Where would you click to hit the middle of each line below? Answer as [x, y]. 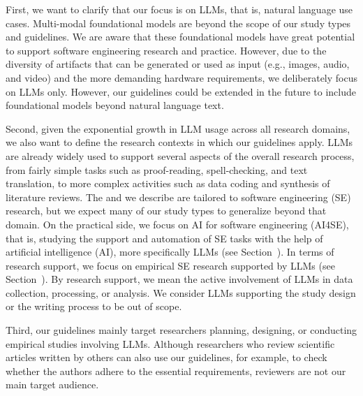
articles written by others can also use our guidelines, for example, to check [166, 357]
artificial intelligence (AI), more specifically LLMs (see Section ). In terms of [170, 252]
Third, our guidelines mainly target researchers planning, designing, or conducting [181, 330]
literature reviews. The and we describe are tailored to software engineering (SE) [178, 197]
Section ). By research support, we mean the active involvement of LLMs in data [179, 279]
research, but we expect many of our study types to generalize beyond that [166, 211]
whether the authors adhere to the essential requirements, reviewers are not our [176, 371]
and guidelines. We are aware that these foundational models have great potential [180, 37]
